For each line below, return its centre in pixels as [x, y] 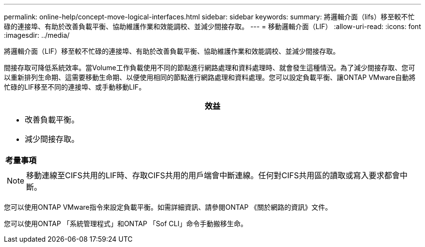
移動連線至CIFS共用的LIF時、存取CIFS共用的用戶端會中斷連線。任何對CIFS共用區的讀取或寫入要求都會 [213, 175]
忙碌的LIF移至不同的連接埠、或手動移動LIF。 [75, 87]
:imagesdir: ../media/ [37, 35]
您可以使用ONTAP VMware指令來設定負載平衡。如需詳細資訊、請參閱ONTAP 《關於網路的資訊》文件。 [168, 207]
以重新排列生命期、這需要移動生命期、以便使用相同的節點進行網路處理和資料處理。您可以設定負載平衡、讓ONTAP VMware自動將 [210, 77]
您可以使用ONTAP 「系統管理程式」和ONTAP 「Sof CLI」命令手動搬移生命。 [126, 224]
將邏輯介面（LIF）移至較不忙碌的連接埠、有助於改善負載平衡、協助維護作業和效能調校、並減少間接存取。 [172, 51]
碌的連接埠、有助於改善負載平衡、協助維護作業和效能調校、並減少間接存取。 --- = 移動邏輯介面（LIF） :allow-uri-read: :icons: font [212, 26]
